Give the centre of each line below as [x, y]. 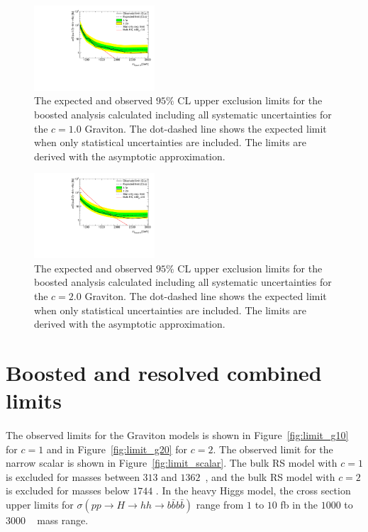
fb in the [299, 504]
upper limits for [40, 504]
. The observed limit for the [273, 449]
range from [220, 504]
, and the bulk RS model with [270, 476]
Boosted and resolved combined [164, 373]
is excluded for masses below [68, 491]
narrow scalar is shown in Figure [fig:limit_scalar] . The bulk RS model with [172, 463]
